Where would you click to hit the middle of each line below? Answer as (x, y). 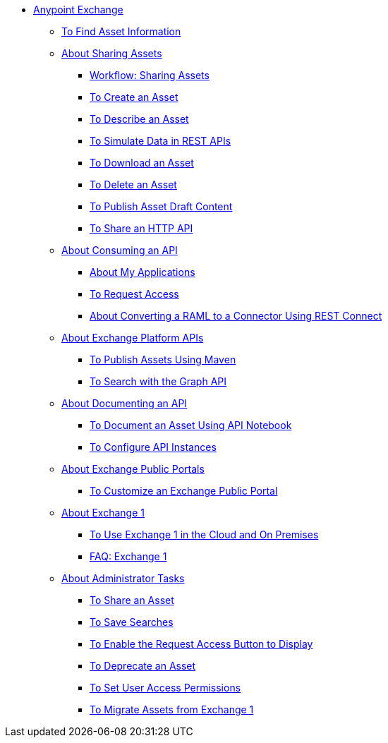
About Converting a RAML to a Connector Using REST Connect (236, 316)
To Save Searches (132, 622)
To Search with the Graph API (158, 381)
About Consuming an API (120, 250)
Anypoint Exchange (78, 10)
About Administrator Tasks (123, 578)
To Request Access (134, 294)
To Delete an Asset (133, 185)
